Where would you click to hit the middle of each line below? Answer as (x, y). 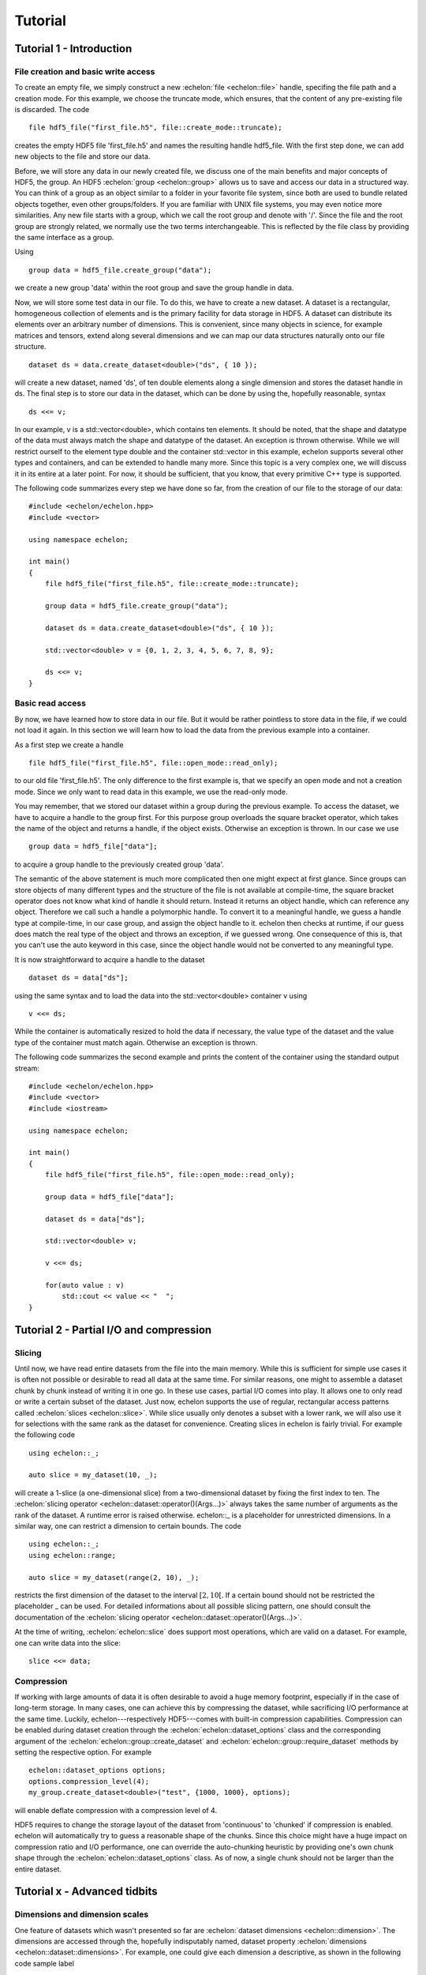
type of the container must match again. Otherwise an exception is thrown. (136, 1042)
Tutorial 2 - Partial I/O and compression (113, 1330)
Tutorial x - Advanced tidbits (86, 1892)
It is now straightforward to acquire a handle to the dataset (110, 959)
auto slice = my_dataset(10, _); (93, 1475)
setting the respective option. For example (83, 1752)
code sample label (45, 1963)
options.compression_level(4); (89, 1781)
